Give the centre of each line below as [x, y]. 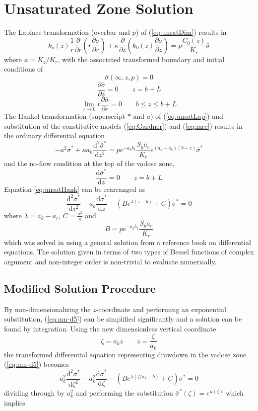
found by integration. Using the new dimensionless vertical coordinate [110, 328]
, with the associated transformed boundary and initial [141, 59]
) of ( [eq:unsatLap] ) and [187, 116]
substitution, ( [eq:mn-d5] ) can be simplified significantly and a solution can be [123, 319]
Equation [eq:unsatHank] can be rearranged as [75, 189]
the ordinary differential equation [55, 135]
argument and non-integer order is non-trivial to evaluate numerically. [110, 261]
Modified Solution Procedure [80, 288]
